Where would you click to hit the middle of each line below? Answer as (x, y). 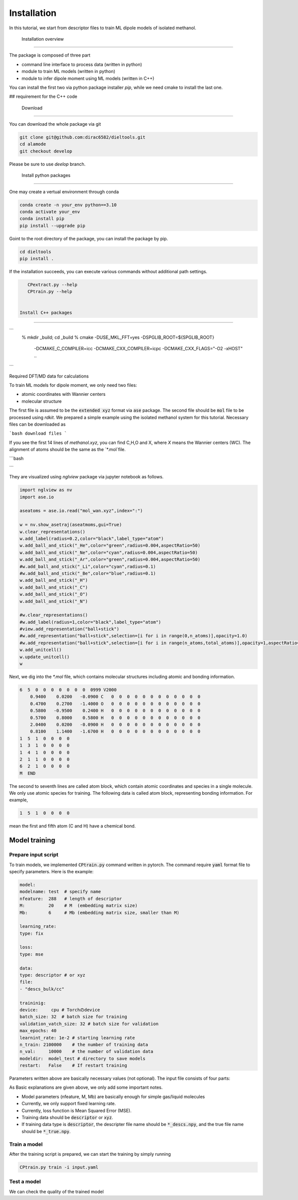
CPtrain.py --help (50, 292)
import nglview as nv (46, 490)
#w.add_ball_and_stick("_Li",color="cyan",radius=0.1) (88, 566)
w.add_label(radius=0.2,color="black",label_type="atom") (92, 538)
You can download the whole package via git (55, 124)
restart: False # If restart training (74, 1066)
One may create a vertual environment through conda (64, 192)
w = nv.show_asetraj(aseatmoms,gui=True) (71, 525)
